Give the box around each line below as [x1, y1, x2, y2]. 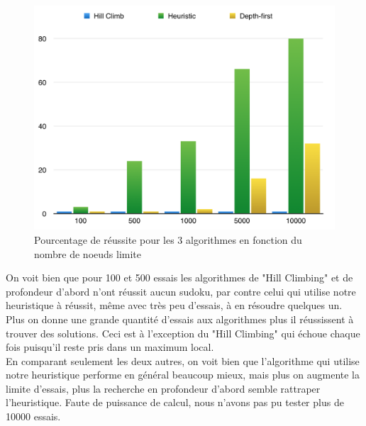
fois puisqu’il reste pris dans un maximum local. [6, 340, 214, 354]
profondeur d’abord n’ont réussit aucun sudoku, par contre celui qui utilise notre [6, 284, 356, 298]
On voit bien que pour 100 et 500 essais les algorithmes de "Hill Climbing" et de [6, 270, 353, 285]
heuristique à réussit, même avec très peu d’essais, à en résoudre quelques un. [6, 298, 343, 313]
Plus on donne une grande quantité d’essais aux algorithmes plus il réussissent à [6, 311, 354, 326]
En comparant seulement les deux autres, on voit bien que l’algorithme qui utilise [6, 353, 360, 368]
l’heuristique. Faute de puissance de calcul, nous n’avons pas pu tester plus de [6, 395, 344, 410]
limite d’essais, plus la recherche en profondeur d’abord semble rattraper [6, 381, 321, 396]
